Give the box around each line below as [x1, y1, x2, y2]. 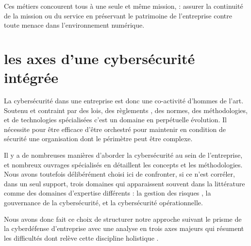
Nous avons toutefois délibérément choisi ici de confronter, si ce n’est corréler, [4, 169, 235, 179]
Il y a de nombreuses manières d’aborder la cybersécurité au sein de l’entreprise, [4, 150, 243, 160]
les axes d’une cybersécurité [4, 48, 195, 68]
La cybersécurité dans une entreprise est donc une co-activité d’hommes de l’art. [4, 96, 244, 106]
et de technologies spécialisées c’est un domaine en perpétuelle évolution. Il [4, 115, 227, 125]
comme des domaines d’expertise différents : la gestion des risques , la [4, 188, 211, 198]
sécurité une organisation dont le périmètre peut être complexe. [4, 133, 193, 144]
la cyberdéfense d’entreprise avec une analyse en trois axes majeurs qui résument [4, 223, 244, 233]
